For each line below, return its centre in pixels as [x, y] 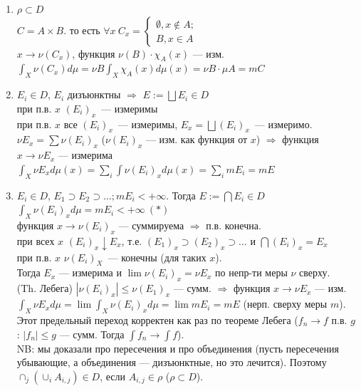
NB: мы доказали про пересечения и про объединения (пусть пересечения [178, 348]
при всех [36, 240]
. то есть [82, 30]
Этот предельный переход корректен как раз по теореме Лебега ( [157, 320]
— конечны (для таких [157, 257]
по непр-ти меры [251, 272]
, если [113, 376]
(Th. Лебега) [45, 288]
